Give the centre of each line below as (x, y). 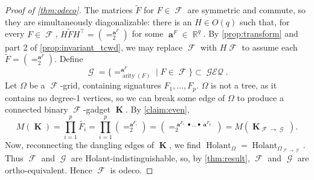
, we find (185, 145)
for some (148, 33)
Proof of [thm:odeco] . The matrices (69, 10)
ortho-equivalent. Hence (49, 169)
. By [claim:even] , (157, 109)
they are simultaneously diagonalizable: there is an (98, 21)
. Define (69, 59)
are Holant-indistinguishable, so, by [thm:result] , (160, 157)
